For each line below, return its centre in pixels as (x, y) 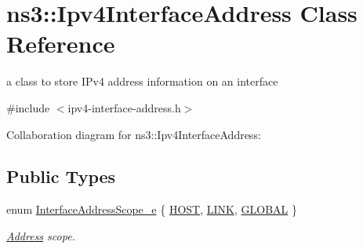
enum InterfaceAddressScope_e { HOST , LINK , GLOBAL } (152, 209)
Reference (61, 44)
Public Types (61, 176)
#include (28, 107)
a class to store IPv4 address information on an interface (142, 81)
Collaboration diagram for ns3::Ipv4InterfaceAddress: (134, 134)
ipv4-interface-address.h (124, 107)
